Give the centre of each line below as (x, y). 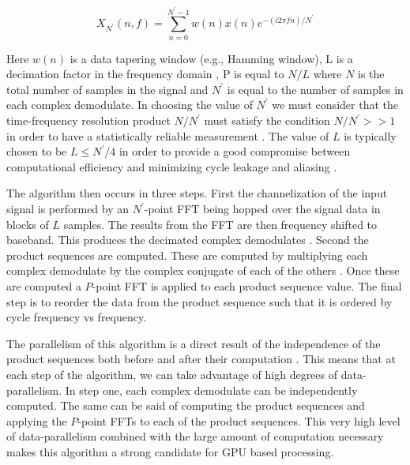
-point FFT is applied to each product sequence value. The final (247, 286)
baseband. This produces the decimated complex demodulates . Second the (188, 240)
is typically (370, 135)
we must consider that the (335, 105)
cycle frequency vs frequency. (77, 317)
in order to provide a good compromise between (235, 151)
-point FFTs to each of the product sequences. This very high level (239, 420)
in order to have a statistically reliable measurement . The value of (168, 135)
